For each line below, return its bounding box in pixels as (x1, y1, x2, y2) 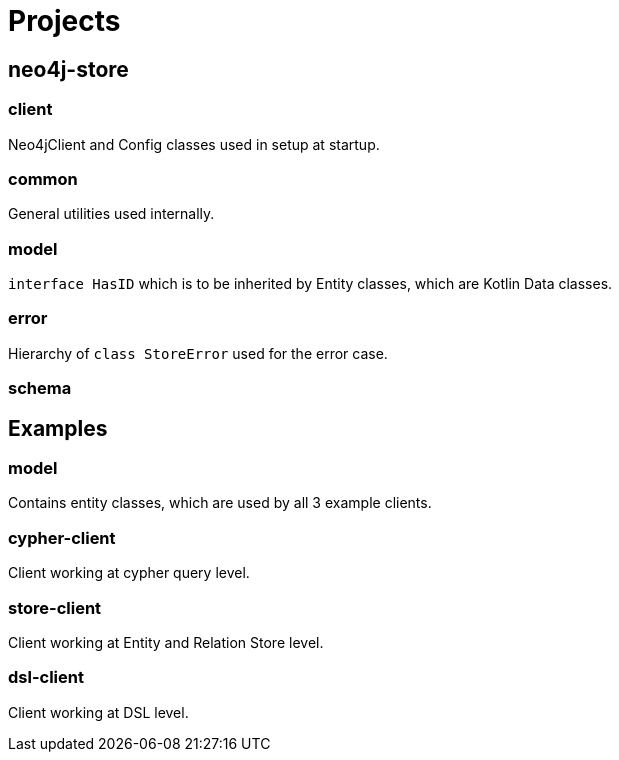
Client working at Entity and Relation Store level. (8, 633, 324, 651)
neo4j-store (8, 56, 129, 82)
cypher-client (8, 527, 116, 548)
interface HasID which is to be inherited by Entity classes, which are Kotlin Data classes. (8, 275, 613, 293)
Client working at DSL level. (8, 703, 189, 721)
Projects (8, 4, 121, 38)
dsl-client (8, 667, 84, 688)
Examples (8, 415, 108, 441)
